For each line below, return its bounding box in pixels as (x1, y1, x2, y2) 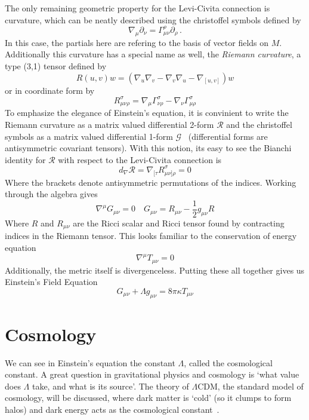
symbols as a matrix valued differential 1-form (5, 130, 173, 142)
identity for (5, 153, 46, 165)
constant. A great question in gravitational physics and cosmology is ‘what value (5, 368, 299, 381)
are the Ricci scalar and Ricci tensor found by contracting (73, 216, 285, 229)
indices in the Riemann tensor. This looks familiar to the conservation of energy (5, 229, 297, 242)
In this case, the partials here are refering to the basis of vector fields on (5, 36, 269, 48)
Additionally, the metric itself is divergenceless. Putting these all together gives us (5, 263, 305, 276)
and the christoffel (226, 118, 292, 131)
